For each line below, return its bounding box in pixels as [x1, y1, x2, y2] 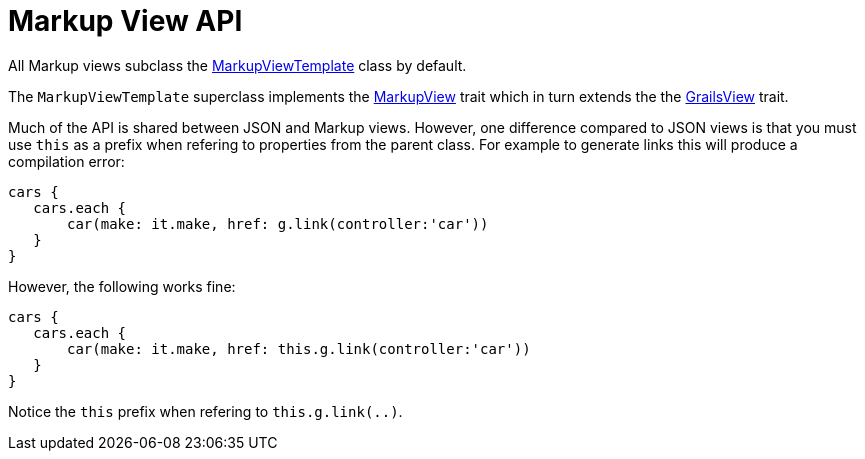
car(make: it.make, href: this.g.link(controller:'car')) [67, 340, 531, 357]
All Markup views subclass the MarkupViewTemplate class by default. [8, 56, 467, 74]
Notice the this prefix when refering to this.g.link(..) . [8, 402, 403, 420]
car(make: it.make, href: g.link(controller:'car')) [67, 215, 489, 232]
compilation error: [8, 152, 125, 170]
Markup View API [8, 4, 243, 38]
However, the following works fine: [8, 277, 236, 295]
